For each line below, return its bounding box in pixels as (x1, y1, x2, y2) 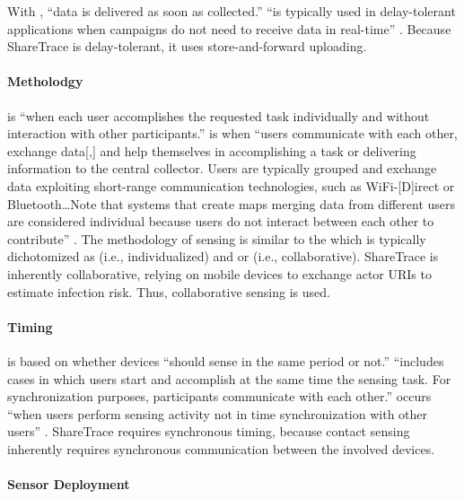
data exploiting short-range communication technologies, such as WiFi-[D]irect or (7, 176, 455, 195)
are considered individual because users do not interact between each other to (7, 212, 434, 231)
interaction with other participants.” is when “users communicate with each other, (7, 124, 458, 143)
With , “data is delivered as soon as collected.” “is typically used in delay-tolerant (7, 2, 456, 20)
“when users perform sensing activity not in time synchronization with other (7, 404, 428, 423)
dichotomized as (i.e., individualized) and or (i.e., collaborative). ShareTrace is (7, 247, 439, 266)
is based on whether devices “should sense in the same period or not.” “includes (7, 351, 444, 370)
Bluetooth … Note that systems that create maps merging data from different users (7, 194, 456, 213)
